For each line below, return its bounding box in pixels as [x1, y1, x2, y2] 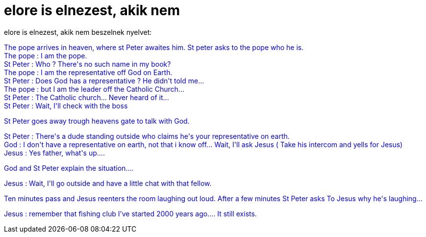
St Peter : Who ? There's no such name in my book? [4, 59, 171, 68]
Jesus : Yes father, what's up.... [4, 148, 105, 157]
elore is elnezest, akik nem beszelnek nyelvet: [4, 27, 152, 36]
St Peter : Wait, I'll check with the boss [4, 101, 128, 110]
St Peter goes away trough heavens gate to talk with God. [4, 116, 190, 125]
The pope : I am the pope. [4, 51, 87, 60]
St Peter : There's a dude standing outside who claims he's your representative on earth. [4, 132, 290, 140]
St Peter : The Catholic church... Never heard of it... [4, 93, 169, 102]
